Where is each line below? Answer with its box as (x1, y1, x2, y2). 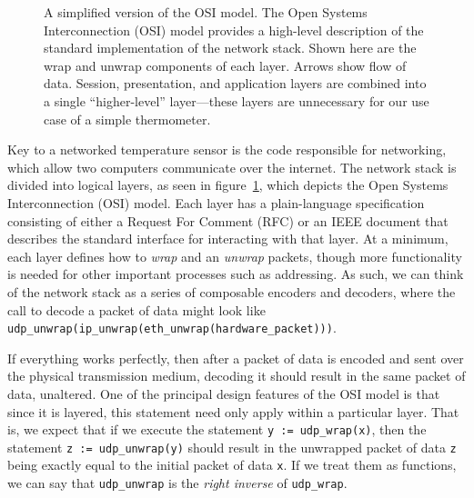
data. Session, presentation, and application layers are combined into (44, 74, 427, 93)
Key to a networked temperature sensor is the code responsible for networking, (7, 140, 447, 159)
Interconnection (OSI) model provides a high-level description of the (44, 20, 424, 39)
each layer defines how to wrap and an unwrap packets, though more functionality (7, 246, 462, 265)
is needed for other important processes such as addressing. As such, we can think (7, 264, 464, 284)
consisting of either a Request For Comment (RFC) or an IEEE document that (7, 211, 449, 230)
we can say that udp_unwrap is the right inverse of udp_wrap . (7, 473, 348, 493)
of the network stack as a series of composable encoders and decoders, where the (7, 282, 456, 301)
